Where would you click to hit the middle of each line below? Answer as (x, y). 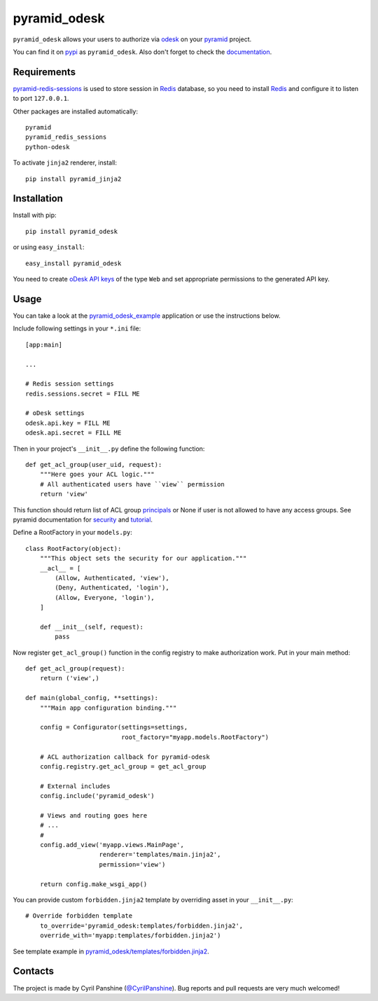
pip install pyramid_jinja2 (73, 179)
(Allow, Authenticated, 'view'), (112, 578)
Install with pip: (35, 215)
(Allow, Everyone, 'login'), (105, 597)
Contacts (34, 971)
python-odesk (48, 147)
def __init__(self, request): (91, 627)
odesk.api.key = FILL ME (68, 423)
